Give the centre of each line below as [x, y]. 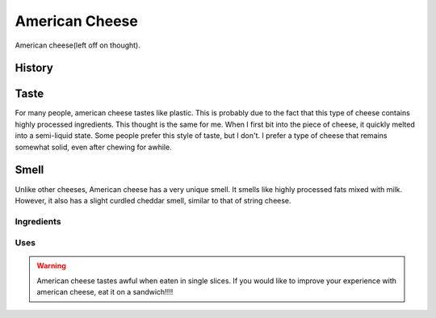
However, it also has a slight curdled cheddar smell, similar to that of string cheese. [153, 200]
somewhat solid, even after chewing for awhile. [94, 147]
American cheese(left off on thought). [78, 45]
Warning [51, 266]
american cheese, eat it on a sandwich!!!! [105, 292]
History [34, 68]
